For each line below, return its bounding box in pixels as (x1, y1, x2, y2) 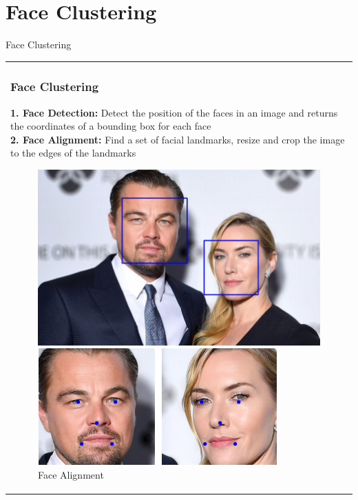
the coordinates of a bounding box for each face (10, 119, 211, 133)
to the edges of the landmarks (10, 146, 136, 160)
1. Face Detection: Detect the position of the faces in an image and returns (10, 105, 338, 119)
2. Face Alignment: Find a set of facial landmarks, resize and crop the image (10, 132, 345, 146)
